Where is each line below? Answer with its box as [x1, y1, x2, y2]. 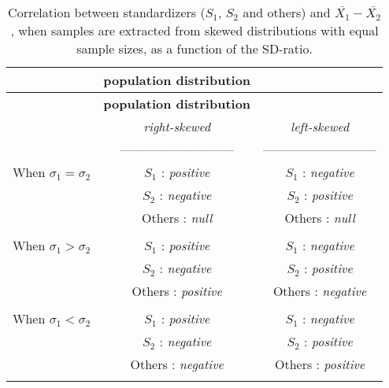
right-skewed [143, 117, 211, 135]
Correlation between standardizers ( [8, 3, 206, 21]
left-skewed [291, 117, 350, 135]
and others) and [243, 3, 331, 21]
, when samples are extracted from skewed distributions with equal [10, 21, 379, 39]
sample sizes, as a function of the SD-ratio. [76, 39, 313, 57]
